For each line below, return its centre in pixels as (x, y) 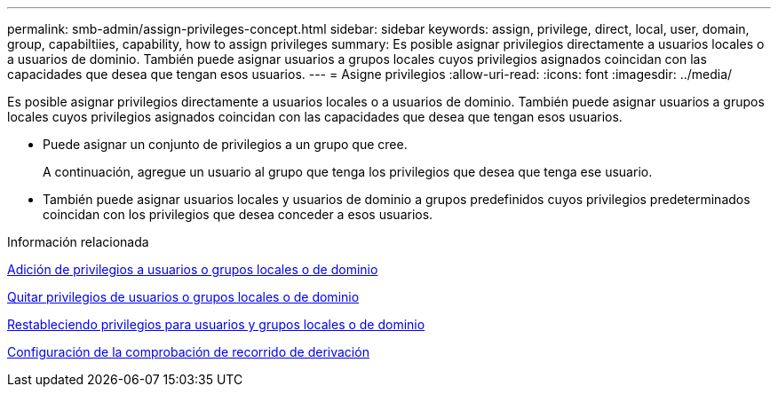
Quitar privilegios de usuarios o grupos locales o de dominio (183, 297)
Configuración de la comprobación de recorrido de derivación (188, 352)
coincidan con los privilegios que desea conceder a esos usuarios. (238, 214)
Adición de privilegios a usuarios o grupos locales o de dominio (193, 269)
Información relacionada (78, 242)
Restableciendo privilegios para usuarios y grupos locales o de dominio (216, 324)
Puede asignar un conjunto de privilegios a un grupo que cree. (225, 144)
